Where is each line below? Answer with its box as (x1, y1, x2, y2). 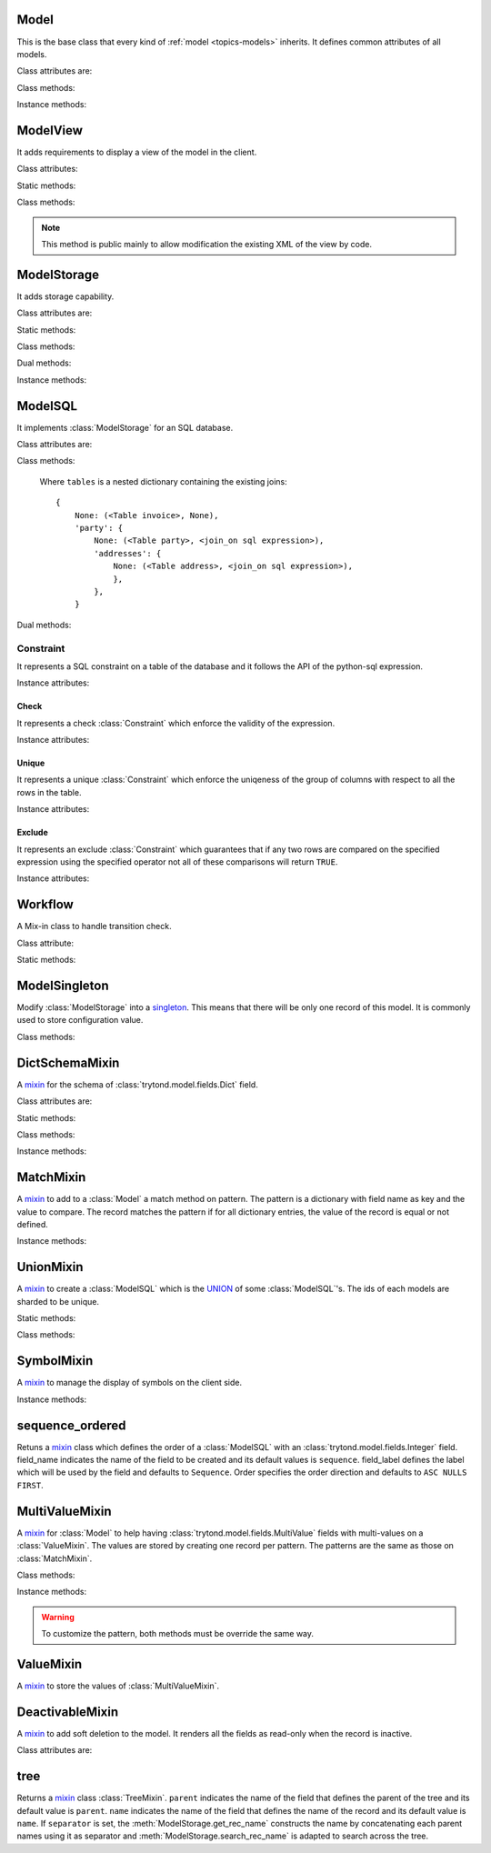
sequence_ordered (16, 1417, 126, 1433)
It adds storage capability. (16, 291, 115, 302)
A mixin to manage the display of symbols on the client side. (16, 1377, 243, 1388)
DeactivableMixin (16, 1704, 119, 1719)
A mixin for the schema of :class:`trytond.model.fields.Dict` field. (16, 1078, 258, 1090)
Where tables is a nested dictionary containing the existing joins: (39, 476, 287, 486)
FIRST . (16, 1479, 45, 1490)
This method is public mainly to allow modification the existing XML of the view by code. (41, 238, 373, 249)
